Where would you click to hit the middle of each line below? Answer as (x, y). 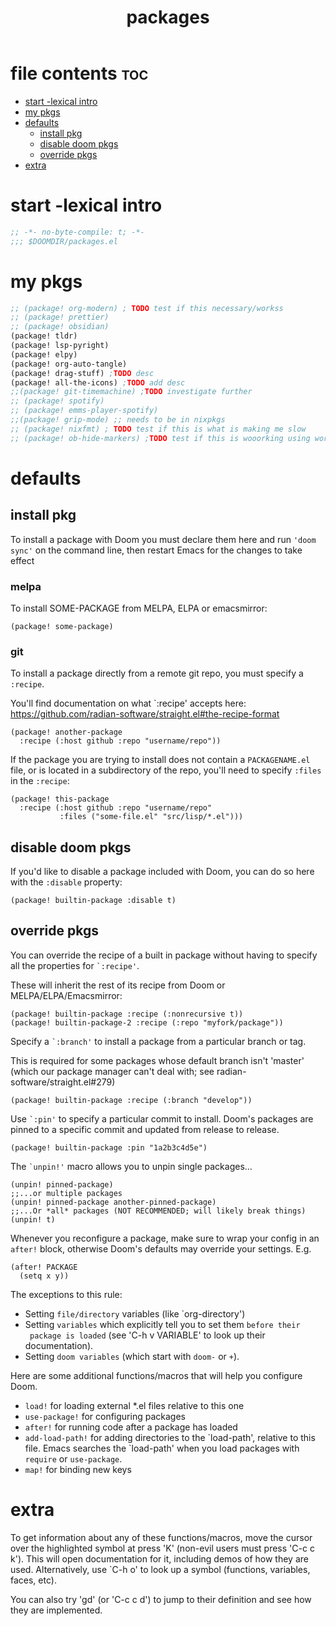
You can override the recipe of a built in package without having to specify (164, 955)
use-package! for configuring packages (105, 1416)
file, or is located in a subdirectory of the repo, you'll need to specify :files (166, 770)
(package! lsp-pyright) (60, 346)
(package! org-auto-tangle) (69, 364)
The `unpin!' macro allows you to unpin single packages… (131, 1166)
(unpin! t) (33, 1219)
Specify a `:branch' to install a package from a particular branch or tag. (158, 1041)
